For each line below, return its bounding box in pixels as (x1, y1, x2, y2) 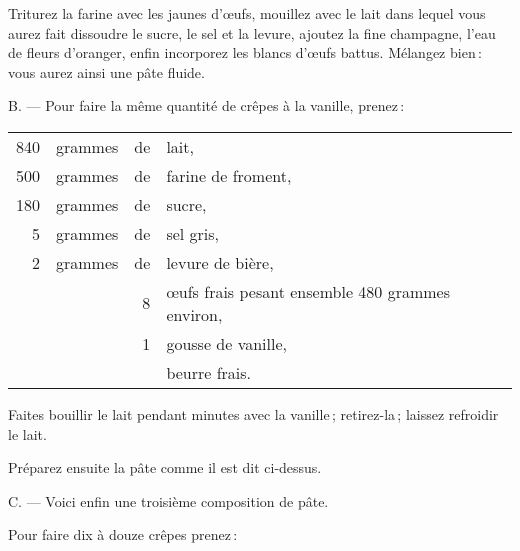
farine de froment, (166, 163, 292, 187)
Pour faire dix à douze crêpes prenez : (8, 524, 238, 545)
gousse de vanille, (166, 331, 287, 355)
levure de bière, (166, 250, 274, 274)
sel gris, (166, 221, 220, 245)
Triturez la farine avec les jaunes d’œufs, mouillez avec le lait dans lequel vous (8, 3, 486, 23)
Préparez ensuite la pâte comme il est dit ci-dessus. (8, 457, 322, 478)
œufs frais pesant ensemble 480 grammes (166, 279, 450, 303)
